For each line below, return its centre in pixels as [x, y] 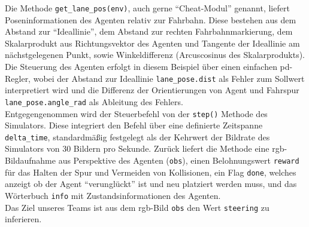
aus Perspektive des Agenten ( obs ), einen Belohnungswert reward [179, 160]
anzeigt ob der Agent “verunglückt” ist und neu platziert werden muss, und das [151, 184]
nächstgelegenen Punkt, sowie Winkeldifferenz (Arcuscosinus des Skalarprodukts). [155, 55]
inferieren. [23, 219]
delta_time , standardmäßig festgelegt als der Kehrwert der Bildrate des [137, 136]
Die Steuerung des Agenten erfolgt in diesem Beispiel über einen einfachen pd [147, 67]
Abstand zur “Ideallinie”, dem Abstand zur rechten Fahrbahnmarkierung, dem [149, 31]
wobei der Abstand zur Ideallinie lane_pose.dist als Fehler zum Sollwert [169, 78]
